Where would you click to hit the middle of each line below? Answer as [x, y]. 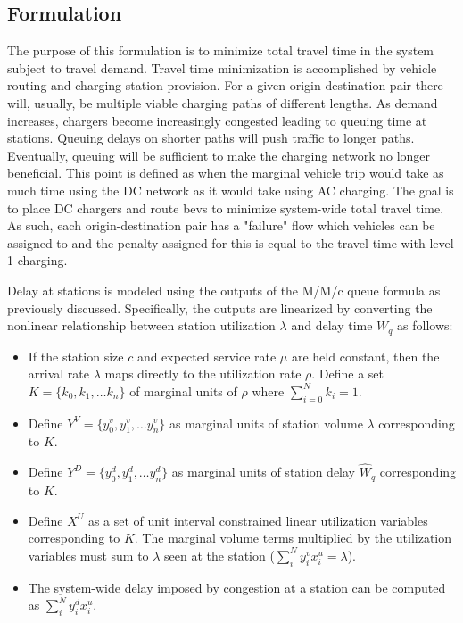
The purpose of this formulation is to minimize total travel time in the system [221, 50]
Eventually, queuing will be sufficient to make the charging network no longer [219, 155]
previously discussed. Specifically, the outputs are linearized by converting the [220, 307]
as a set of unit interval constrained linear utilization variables [258, 520]
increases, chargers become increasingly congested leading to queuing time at [217, 120]
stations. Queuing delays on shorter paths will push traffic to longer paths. [211, 138]
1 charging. [37, 260]
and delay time [332, 325]
